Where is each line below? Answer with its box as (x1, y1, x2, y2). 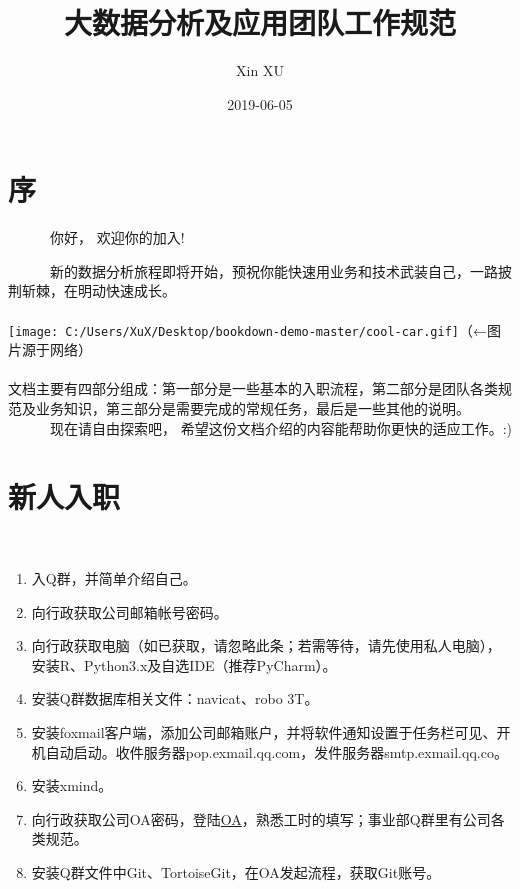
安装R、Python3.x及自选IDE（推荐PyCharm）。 (31, 654, 337, 675)
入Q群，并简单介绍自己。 (31, 567, 197, 588)
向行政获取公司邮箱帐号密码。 (31, 601, 228, 622)
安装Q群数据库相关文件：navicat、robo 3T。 (31, 688, 319, 709)
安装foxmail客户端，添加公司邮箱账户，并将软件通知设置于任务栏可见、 (31, 721, 497, 742)
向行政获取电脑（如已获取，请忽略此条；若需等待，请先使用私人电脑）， (31, 635, 501, 656)
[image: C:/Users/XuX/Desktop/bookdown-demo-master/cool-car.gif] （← (8, 319, 488, 340)
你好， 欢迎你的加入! (49, 227, 185, 248)
